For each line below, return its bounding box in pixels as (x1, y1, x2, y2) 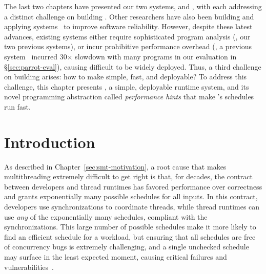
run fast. (4, 101, 31, 112)
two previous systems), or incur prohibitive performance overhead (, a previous (4, 41, 252, 52)
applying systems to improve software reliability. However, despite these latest (4, 21, 253, 32)
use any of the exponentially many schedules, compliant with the (4, 211, 208, 222)
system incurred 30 (4, 51, 67, 61)
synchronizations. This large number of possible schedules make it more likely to (4, 221, 256, 232)
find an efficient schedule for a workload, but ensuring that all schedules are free (4, 231, 256, 242)
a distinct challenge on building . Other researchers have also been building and (4, 11, 254, 22)
